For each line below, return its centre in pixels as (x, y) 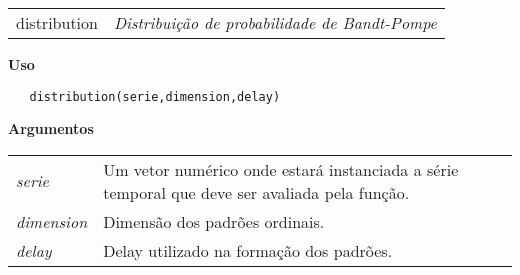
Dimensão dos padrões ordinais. (214, 221)
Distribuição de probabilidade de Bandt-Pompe (275, 22)
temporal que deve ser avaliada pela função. (256, 192)
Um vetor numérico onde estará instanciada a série (281, 169)
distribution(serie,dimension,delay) (155, 96)
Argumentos (51, 128)
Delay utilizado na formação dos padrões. (248, 250)
